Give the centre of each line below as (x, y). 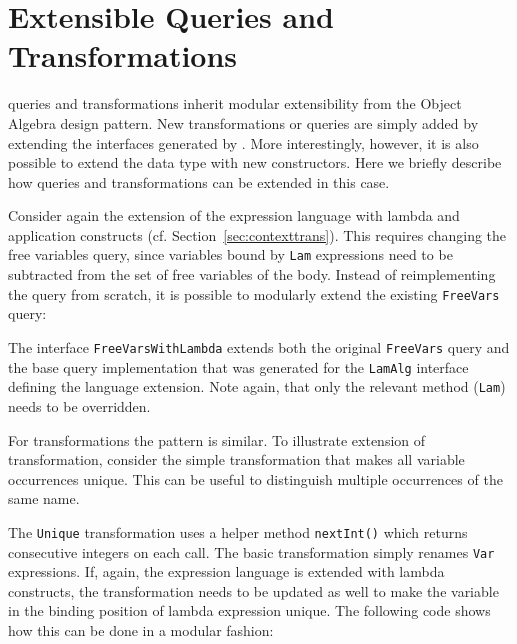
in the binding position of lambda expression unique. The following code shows (249, 610)
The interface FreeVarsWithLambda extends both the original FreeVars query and (259, 346)
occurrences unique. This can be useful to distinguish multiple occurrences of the (255, 478)
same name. (44, 498)
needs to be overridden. (79, 405)
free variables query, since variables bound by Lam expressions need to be (230, 254)
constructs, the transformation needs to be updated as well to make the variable (253, 590)
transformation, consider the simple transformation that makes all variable (236, 459)
